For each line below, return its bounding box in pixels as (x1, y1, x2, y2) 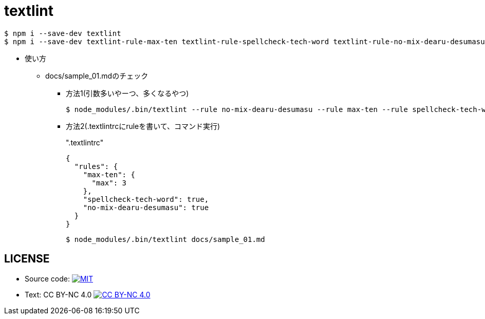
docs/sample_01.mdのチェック (45, 71, 148, 80)
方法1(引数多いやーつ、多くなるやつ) (66, 88, 189, 98)
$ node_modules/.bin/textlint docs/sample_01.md (66, 235, 265, 243)
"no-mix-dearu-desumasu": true (83, 203, 209, 212)
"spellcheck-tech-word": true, (83, 195, 209, 203)
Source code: (25, 274, 70, 283)
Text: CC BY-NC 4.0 (25, 290, 92, 299)
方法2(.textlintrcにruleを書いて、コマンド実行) (66, 121, 220, 130)
